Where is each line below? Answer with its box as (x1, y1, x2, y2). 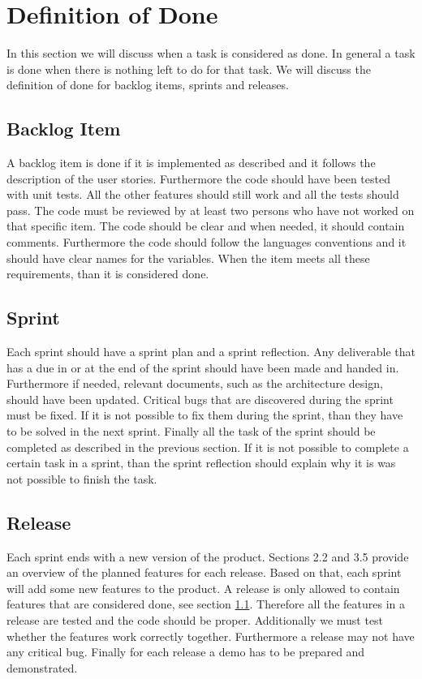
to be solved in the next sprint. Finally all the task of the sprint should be (6, 423, 376, 440)
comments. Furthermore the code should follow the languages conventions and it (6, 234, 407, 251)
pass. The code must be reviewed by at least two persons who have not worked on (6, 201, 415, 218)
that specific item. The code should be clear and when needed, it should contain (6, 217, 405, 234)
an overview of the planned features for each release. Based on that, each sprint (6, 564, 402, 581)
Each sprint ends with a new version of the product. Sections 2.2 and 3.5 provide (6, 548, 409, 565)
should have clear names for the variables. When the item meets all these (6, 249, 370, 266)
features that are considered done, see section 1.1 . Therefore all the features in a (6, 595, 405, 612)
